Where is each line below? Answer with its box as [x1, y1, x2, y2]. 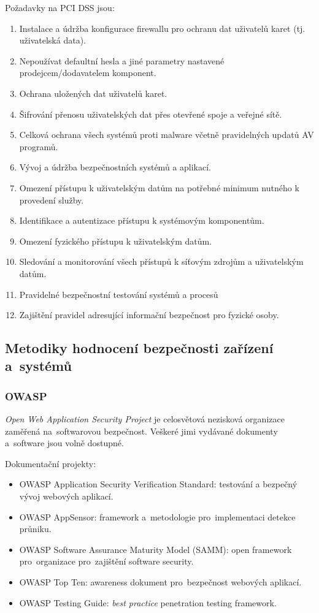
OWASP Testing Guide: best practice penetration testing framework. [19, 596, 277, 609]
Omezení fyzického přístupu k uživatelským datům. [19, 234, 212, 247]
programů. [19, 140, 58, 153]
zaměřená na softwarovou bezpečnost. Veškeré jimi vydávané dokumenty [5, 424, 278, 437]
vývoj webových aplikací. [19, 490, 113, 503]
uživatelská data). [19, 34, 86, 47]
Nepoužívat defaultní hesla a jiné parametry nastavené [19, 54, 225, 67]
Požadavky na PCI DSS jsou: [5, 1, 115, 13]
